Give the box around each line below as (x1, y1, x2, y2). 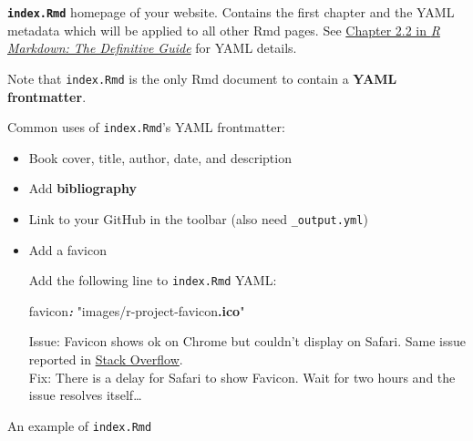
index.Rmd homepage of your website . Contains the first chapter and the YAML (7, 3, 455, 21)
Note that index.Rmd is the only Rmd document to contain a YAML (7, 68, 397, 87)
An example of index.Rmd (7, 415, 152, 435)
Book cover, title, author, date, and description (28, 148, 292, 167)
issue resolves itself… (28, 385, 142, 405)
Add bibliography (28, 179, 137, 198)
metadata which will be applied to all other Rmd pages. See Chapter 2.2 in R (7, 20, 440, 39)
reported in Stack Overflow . (28, 350, 183, 369)
